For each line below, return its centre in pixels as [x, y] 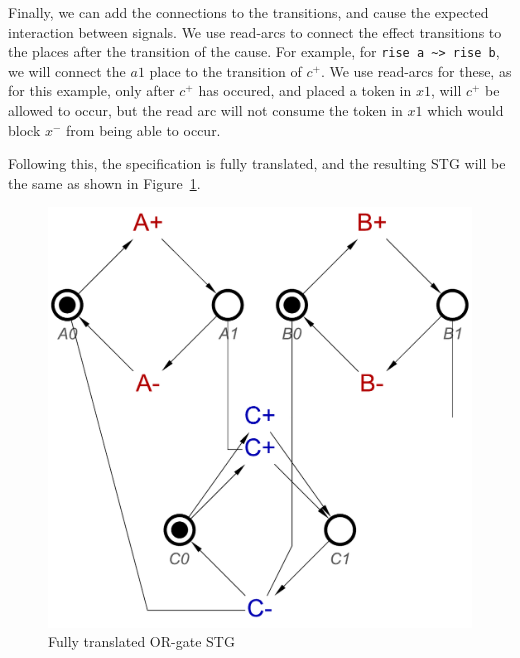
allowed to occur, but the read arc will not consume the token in [205, 110]
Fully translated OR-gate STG [141, 641]
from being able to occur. [143, 129]
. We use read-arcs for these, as [416, 70]
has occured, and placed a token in [305, 90]
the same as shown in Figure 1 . [104, 182]
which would [465, 110]
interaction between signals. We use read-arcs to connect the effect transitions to [255, 31]
